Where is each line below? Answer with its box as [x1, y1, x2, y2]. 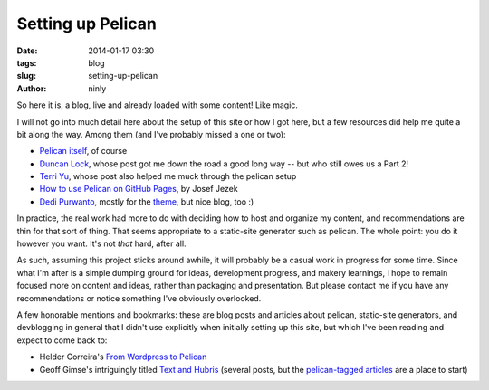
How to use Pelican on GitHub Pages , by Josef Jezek [39, 184, 239, 195]
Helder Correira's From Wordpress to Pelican [39, 351, 207, 362]
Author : [16, 82, 47, 94]
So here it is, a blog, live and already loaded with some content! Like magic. [16, 100, 299, 110]
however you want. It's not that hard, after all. [16, 238, 187, 249]
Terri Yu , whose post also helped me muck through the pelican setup [39, 171, 297, 182]
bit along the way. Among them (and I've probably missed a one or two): [16, 128, 287, 139]
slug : [16, 71, 36, 81]
